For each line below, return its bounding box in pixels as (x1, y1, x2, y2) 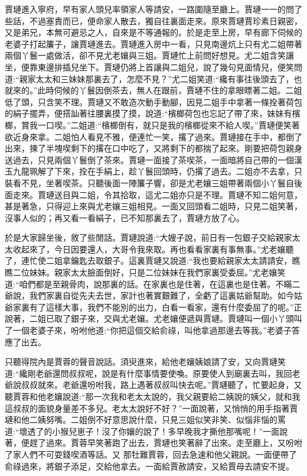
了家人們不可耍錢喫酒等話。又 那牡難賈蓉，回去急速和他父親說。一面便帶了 (5, 448, 297, 460)
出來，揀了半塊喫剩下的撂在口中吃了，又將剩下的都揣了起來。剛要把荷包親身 (5, 142, 302, 154)
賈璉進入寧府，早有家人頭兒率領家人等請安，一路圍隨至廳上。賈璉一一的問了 (5, 3, 302, 15)
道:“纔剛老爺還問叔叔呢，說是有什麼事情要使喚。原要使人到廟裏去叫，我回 (5, 367, 292, 379)
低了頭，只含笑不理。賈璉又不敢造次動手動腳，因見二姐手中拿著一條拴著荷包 (5, 95, 302, 108)
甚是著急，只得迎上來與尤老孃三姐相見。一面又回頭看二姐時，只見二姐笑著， (5, 200, 302, 212)
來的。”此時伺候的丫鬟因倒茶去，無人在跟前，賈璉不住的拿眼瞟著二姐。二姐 (12, 84, 302, 96)
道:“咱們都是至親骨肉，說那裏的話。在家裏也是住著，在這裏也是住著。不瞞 (5, 277, 292, 290)
